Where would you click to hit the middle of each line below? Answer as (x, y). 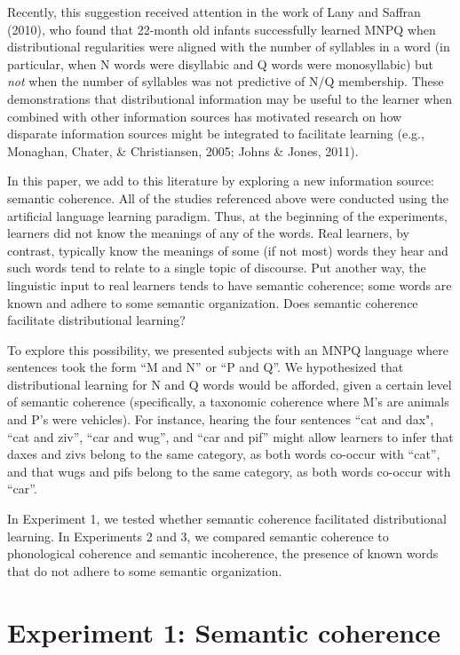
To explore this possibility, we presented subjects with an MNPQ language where (228, 349)
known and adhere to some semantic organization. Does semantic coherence (213, 302)
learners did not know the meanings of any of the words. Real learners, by (208, 233)
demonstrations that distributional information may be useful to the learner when (230, 98)
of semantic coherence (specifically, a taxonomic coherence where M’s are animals (228, 402)
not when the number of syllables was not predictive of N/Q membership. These (226, 81)
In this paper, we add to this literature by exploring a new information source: (221, 181)
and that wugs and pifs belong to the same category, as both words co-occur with (229, 471)
